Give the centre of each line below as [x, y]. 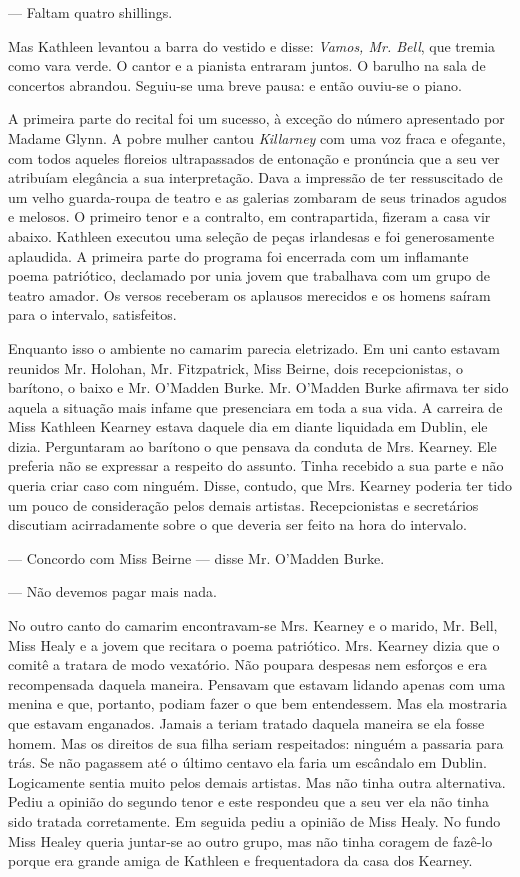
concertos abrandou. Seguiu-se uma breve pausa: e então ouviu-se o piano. [235, 84]
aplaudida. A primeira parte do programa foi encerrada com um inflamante [238, 255]
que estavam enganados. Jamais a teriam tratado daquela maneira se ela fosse [246, 723]
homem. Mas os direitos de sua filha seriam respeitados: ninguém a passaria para [256, 742]
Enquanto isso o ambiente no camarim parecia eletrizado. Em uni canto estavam [254, 347]
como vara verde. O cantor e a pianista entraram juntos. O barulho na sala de [247, 65]
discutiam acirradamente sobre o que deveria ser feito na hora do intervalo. [237, 524]
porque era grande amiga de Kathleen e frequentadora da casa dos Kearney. [240, 860]
